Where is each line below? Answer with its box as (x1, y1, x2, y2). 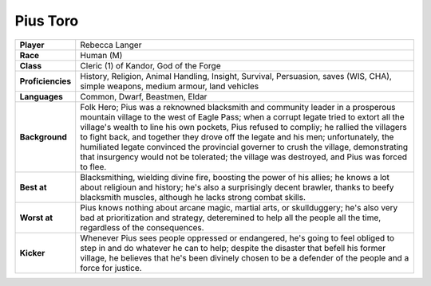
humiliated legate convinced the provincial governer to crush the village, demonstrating (80, 141, 409, 152)
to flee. (80, 161, 107, 172)
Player (19, 39, 45, 50)
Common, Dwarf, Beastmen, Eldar (80, 91, 208, 102)
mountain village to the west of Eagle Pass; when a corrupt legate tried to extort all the (80, 112, 405, 123)
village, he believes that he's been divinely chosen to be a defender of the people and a (80, 252, 409, 263)
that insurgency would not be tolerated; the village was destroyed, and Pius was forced (80, 151, 407, 163)
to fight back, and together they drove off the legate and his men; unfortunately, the (80, 131, 394, 143)
